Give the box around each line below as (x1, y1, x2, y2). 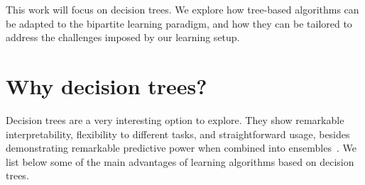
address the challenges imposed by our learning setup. (6, 30, 240, 45)
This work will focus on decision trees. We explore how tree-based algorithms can (6, 2, 359, 16)
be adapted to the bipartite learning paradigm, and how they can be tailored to (6, 16, 352, 30)
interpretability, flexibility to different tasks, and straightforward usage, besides (6, 126, 350, 141)
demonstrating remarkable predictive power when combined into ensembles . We (6, 140, 356, 155)
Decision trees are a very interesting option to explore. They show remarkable (6, 112, 344, 127)
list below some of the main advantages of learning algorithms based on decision (6, 154, 354, 169)
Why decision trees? (6, 71, 207, 100)
